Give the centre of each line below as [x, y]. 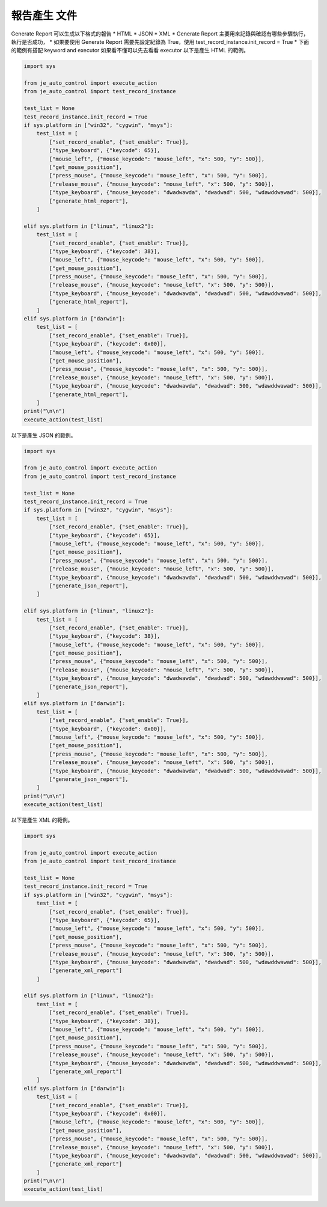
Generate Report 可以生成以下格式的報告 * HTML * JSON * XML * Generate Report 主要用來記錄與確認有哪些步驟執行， [160, 34]
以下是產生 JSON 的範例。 [44, 435]
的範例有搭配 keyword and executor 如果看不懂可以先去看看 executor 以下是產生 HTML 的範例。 [130, 50]
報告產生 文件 [44, 16]
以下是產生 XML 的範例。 [42, 820]
